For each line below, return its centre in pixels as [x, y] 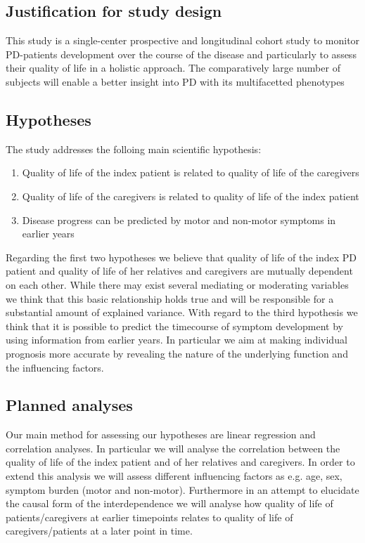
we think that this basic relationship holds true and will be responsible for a [170, 298]
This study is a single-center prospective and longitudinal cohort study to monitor [183, 40]
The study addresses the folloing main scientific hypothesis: [134, 149]
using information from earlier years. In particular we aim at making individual [177, 340]
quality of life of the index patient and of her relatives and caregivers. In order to [180, 462]
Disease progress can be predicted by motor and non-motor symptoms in [179, 220]
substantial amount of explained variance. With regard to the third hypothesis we [182, 312]
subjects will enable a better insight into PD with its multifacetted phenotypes [175, 81]
